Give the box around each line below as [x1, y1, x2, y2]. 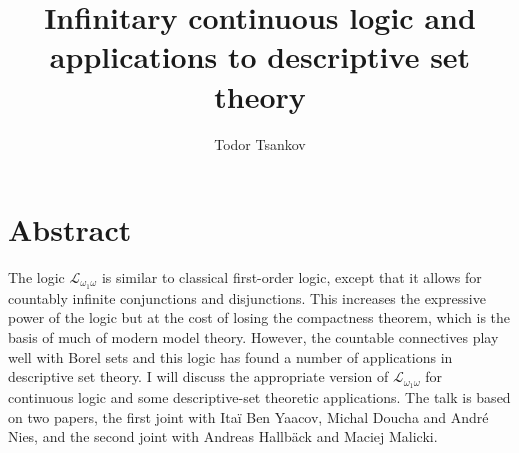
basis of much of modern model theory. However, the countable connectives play [8, 327, 499, 348]
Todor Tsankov [214, 133, 306, 154]
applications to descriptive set [49, 36, 471, 77]
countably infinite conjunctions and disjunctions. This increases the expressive [8, 287, 486, 308]
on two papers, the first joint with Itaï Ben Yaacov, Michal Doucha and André [8, 406, 489, 427]
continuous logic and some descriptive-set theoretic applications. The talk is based [8, 387, 511, 408]
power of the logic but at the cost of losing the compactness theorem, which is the [8, 307, 511, 328]
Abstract [8, 209, 132, 250]
